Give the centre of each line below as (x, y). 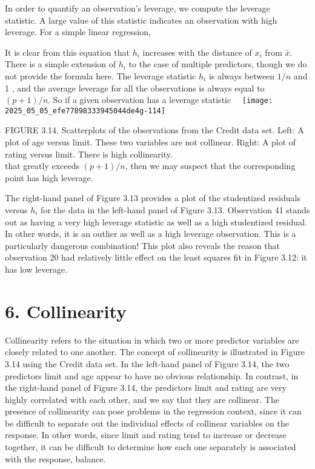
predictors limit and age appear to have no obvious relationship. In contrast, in (152, 375)
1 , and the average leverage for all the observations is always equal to (135, 88)
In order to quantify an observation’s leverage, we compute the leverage (138, 8)
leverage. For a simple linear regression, (78, 32)
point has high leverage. (49, 177)
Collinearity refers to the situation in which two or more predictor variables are (152, 340)
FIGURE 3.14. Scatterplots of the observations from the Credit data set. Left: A (154, 130)
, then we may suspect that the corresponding (210, 166)
